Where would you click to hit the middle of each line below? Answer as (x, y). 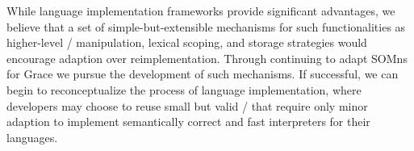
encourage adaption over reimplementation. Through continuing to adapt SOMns (207, 58)
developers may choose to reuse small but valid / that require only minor (187, 105)
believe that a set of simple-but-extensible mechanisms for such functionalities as (206, 26)
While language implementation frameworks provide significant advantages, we (201, 10)
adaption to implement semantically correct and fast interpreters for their (188, 122)
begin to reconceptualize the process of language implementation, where (184, 89)
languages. (32, 137)
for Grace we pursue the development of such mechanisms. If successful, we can (203, 74)
